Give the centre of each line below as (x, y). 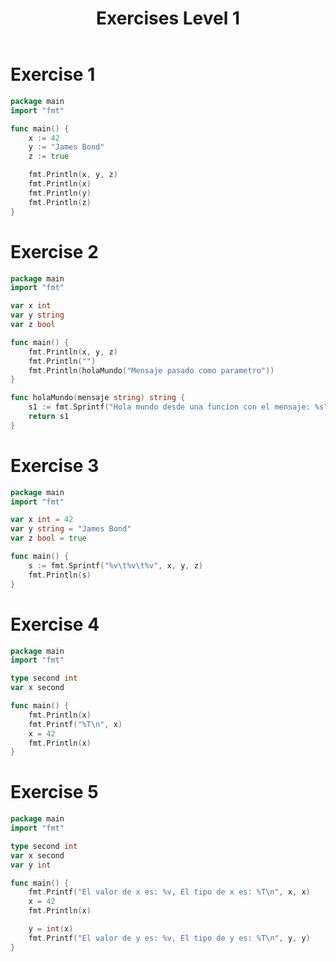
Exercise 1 (53, 74)
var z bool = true (48, 538)
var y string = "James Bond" (71, 529)
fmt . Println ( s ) (60, 575)
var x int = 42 (42, 520)
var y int (31, 865)
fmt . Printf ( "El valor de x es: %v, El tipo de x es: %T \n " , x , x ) (169, 892)
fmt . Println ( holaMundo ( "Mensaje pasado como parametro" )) (151, 370)
